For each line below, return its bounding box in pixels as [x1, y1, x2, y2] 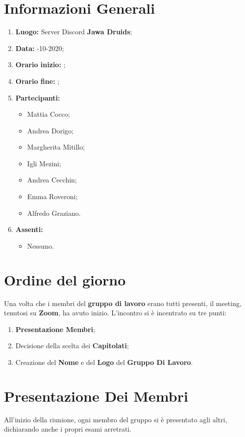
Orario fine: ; [15, 76, 60, 86]
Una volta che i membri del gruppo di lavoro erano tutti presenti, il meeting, [4, 298, 242, 308]
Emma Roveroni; [27, 191, 78, 202]
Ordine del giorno [4, 269, 126, 289]
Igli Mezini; [27, 158, 61, 168]
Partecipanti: [15, 92, 60, 103]
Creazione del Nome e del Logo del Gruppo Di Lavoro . [15, 357, 193, 367]
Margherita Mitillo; [27, 142, 85, 152]
